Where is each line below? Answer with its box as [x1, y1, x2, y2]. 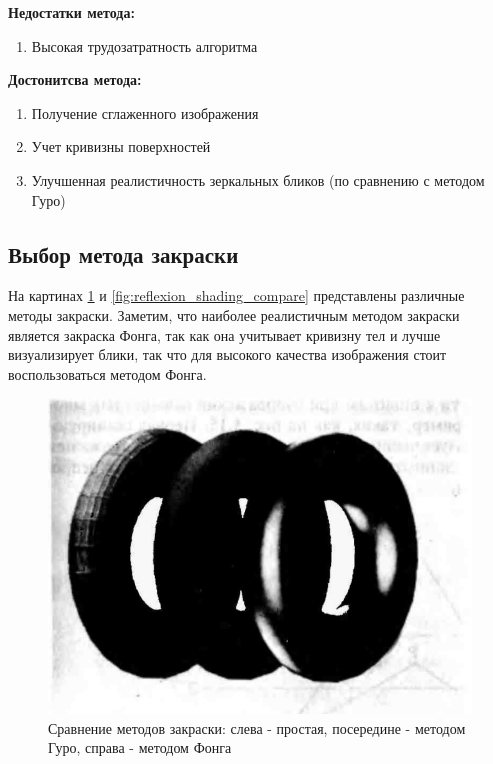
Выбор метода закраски [8, 238, 239, 269]
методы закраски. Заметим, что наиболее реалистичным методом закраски [8, 304, 460, 325]
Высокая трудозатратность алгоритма [31, 35, 258, 56]
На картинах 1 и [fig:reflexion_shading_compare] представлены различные [8, 285, 465, 306]
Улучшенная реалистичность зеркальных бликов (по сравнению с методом [31, 169, 485, 190]
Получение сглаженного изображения [31, 102, 259, 123]
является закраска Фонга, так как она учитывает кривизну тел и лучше [8, 324, 441, 345]
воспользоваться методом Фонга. [8, 363, 207, 384]
